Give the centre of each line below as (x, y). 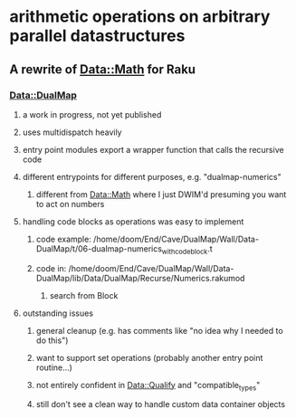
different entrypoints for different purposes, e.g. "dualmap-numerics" (152, 176)
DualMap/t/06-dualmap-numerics (99, 248)
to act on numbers (70, 204)
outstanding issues (57, 313)
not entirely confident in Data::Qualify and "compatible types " (148, 386)
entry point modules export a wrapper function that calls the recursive (153, 149)
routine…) (54, 367)
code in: (51, 268)
